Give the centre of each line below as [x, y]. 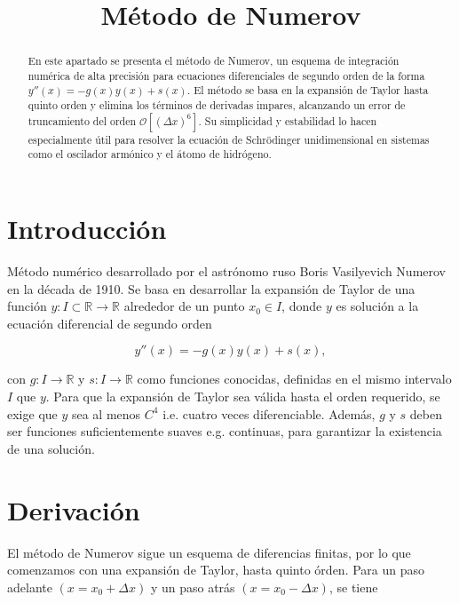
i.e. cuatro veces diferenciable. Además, [269, 413]
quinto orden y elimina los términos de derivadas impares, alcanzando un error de [217, 105]
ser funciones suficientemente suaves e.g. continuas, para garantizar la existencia [225, 431]
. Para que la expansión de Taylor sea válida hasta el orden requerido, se [243, 397]
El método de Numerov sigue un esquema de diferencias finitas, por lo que [209, 552]
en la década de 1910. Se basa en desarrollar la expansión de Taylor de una [211, 288]
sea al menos [106, 413]
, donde [302, 306]
